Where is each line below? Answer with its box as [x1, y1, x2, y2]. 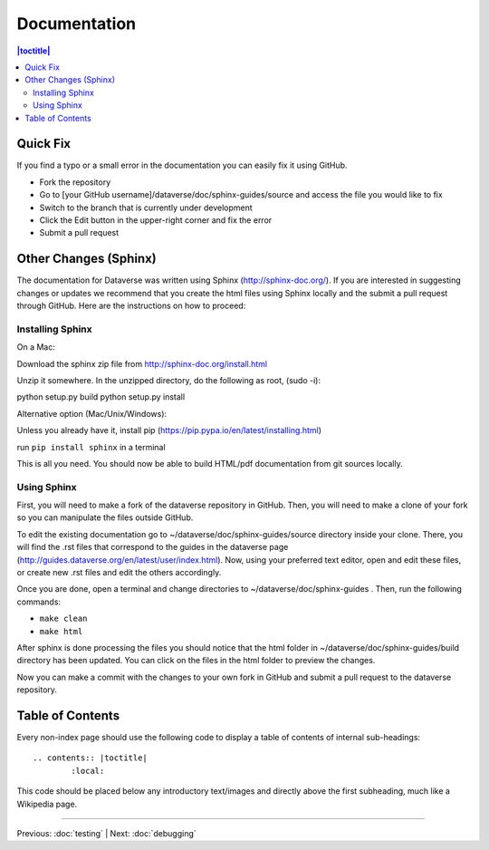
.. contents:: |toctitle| [33, 753, 149, 763]
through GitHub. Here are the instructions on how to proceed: [16, 300, 246, 312]
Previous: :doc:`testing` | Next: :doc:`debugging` [16, 828, 197, 838]
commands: [16, 596, 62, 607]
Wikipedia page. [16, 798, 78, 809]
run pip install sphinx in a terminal [16, 441, 167, 452]
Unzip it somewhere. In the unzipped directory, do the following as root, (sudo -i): [16, 374, 321, 385]
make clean [39, 613, 88, 624]
